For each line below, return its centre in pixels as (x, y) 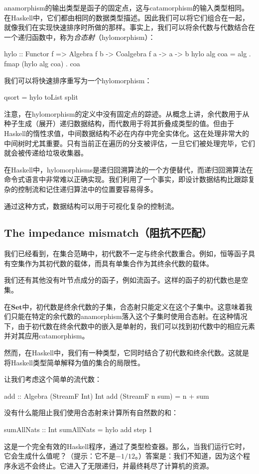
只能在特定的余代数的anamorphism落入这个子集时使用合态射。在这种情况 (129, 316)
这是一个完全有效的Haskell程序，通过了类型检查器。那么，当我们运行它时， (127, 446)
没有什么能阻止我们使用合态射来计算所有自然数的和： (91, 412)
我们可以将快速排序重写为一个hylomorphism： (78, 80)
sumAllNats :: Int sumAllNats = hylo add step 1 (78, 429)
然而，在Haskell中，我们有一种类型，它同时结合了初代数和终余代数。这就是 (127, 353)
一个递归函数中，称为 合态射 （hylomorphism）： (80, 37)
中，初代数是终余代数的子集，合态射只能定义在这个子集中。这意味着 (134, 306)
